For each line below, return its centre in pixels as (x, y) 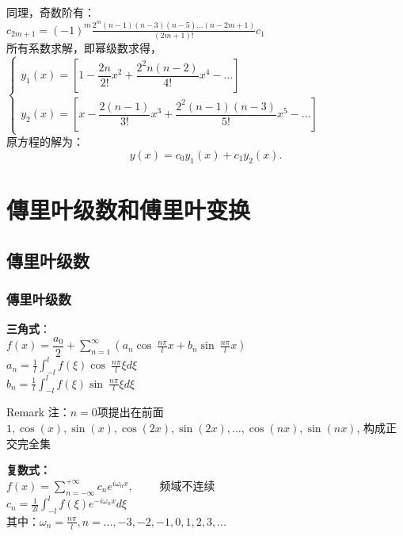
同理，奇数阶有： (51, 12)
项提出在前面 (130, 412)
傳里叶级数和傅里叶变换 (129, 209)
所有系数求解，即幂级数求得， (84, 48)
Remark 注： (38, 412)
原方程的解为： (45, 142)
